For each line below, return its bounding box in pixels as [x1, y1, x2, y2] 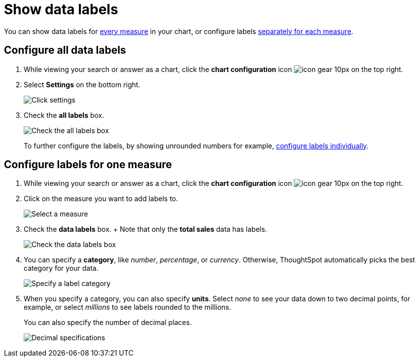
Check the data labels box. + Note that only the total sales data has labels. [24, 225, 267, 234]
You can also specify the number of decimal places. [24, 318, 192, 327]
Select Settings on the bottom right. [24, 80, 140, 89]
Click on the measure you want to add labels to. [24, 194, 178, 203]
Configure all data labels [4, 44, 126, 57]
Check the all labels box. [24, 110, 105, 119]
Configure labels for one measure [4, 158, 172, 171]
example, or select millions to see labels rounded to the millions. [24, 303, 231, 312]
